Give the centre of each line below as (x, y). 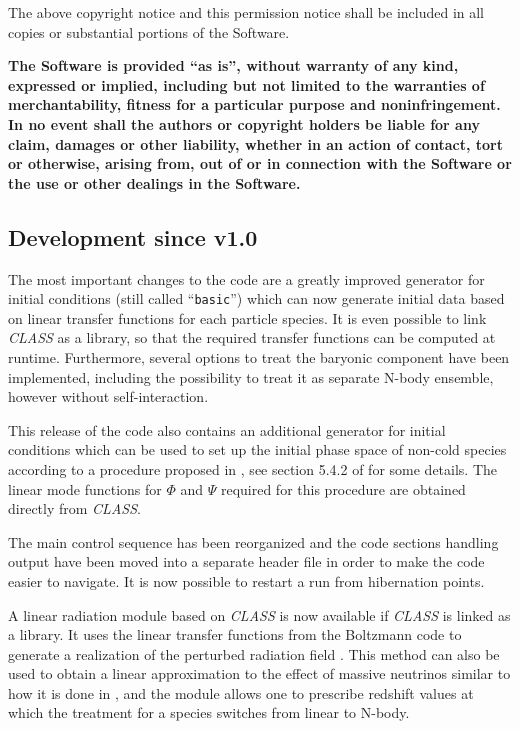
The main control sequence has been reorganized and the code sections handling (253, 541)
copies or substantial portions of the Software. (149, 31)
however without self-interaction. (108, 396)
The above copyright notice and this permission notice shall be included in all (246, 12)
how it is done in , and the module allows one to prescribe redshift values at (241, 692)
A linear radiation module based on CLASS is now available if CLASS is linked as (259, 614)
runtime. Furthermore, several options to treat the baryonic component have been (259, 356)
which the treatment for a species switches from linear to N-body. (209, 712)
